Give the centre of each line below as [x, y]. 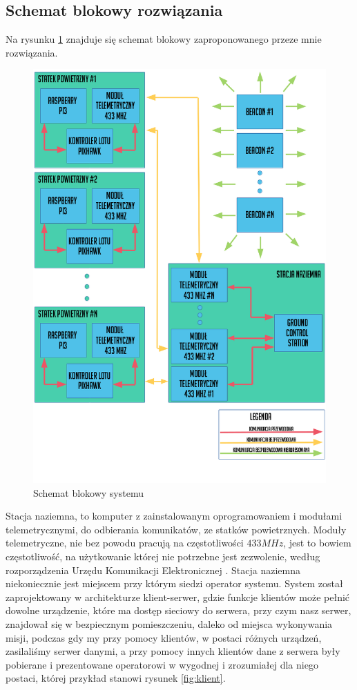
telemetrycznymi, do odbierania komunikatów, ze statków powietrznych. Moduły [176, 529]
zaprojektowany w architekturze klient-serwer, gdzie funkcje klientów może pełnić [178, 597]
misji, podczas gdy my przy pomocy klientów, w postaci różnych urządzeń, [164, 637]
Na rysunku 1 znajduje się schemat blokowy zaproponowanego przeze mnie [164, 39]
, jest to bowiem [317, 543]
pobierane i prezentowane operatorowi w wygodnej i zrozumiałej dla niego [162, 664]
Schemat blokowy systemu [88, 492]
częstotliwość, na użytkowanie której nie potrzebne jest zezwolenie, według [163, 556]
